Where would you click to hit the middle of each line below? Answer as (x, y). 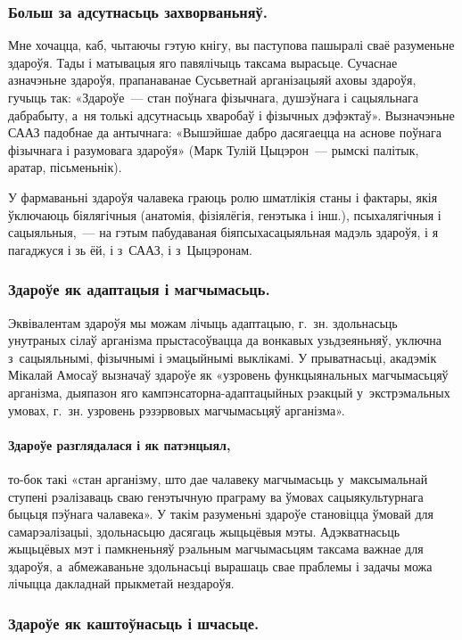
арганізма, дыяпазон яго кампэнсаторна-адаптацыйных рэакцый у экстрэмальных (229, 392)
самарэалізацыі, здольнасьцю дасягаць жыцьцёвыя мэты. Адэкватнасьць (204, 531)
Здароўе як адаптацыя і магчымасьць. (139, 289)
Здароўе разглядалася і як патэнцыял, (120, 444)
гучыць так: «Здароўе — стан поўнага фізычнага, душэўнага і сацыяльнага (213, 97)
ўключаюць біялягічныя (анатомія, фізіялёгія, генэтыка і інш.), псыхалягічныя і (225, 214)
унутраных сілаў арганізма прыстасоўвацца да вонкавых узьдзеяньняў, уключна (225, 340)
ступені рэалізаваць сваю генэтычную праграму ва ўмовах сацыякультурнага (216, 496)
